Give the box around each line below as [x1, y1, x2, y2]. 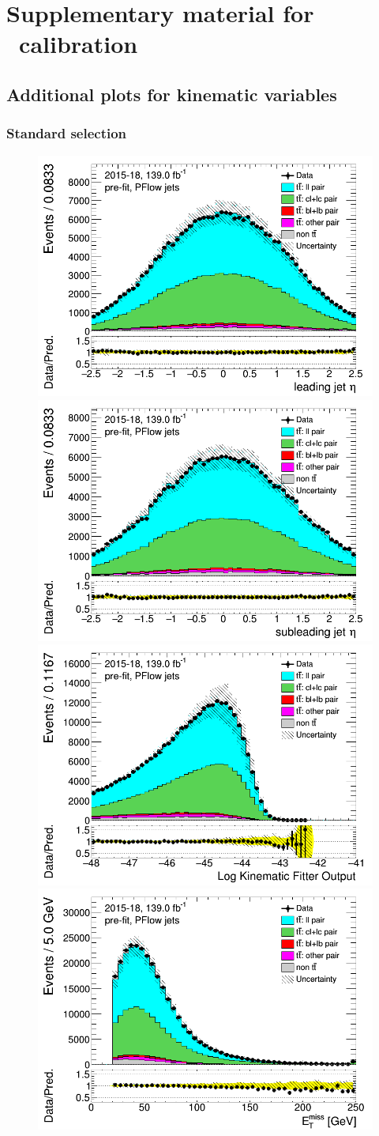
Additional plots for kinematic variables [6, 81, 337, 106]
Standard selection [6, 123, 127, 143]
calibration [19, 28, 138, 60]
